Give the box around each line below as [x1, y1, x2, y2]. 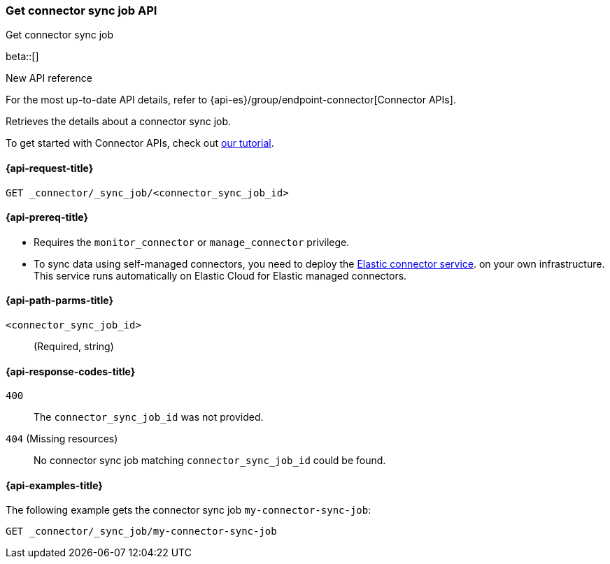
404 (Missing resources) [6, 433, 118, 445]
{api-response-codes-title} [6, 365, 136, 377]
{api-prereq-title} [6, 211, 89, 224]
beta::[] [6, 50, 39, 63]
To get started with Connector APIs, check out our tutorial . [6, 137, 274, 150]
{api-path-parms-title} [6, 294, 114, 307]
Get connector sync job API [6, 3, 157, 17]
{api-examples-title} [6, 479, 103, 491]
